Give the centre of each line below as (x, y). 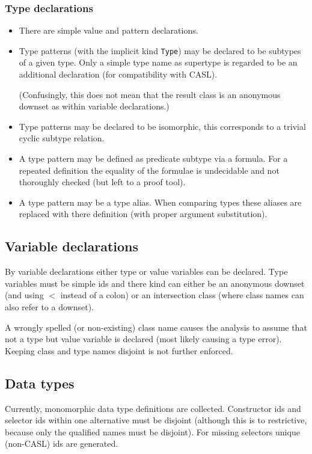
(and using (24, 295)
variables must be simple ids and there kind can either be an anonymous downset (155, 283)
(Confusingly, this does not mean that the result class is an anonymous (150, 94)
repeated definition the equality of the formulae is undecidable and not (149, 170)
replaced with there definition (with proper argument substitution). (143, 214)
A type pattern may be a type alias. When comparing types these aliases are (160, 202)
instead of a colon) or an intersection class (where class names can (182, 295)
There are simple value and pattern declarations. (109, 30)
